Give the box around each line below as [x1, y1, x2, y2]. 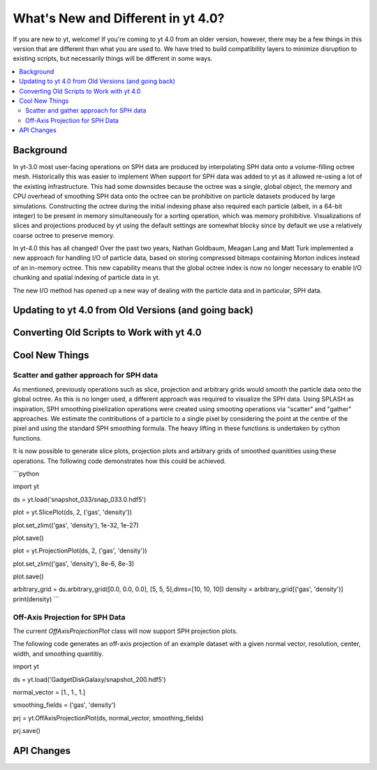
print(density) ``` [13, 594, 60, 603]
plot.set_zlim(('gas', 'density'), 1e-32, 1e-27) [13, 521, 139, 529]
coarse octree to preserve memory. [13, 231, 115, 239]
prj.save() [13, 727, 41, 735]
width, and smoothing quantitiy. [13, 649, 104, 657]
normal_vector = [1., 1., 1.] [13, 687, 86, 696]
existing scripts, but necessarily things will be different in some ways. [13, 55, 213, 63]
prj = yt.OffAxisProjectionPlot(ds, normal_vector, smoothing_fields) [13, 713, 204, 722]
